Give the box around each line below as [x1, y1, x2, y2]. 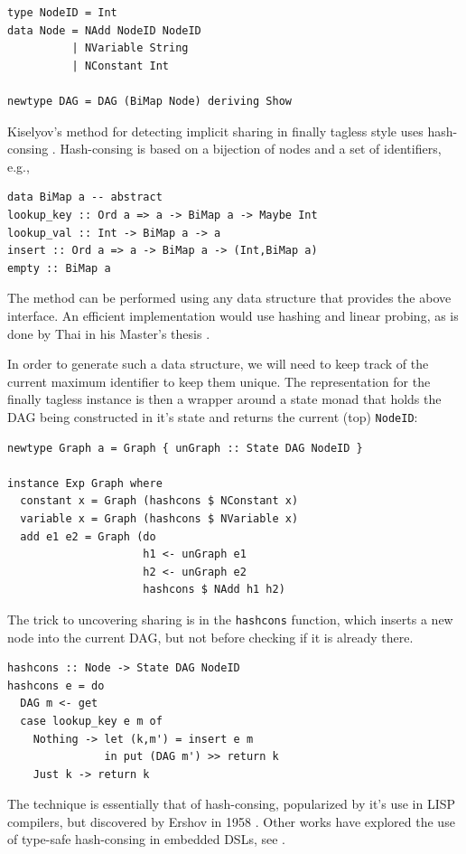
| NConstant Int [71, 59, 169, 72]
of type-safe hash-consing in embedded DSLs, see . [7, 830, 285, 849]
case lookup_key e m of [20, 714, 163, 727]
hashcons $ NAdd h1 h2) [143, 583, 285, 596]
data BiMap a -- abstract [7, 191, 163, 204]
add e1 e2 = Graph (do [20, 530, 156, 543]
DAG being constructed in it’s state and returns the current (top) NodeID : [7, 407, 418, 426]
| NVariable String [71, 42, 189, 55]
